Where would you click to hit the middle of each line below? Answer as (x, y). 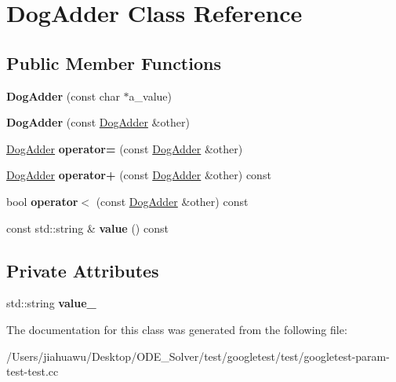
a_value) (151, 95)
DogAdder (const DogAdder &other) (98, 122)
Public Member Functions (114, 62)
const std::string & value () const (87, 228)
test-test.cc (33, 371)
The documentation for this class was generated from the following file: (177, 329)
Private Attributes (83, 270)
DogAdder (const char (63, 95)
